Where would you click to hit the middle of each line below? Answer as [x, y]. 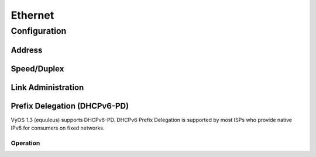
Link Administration [47, 87]
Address [27, 50]
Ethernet [32, 15]
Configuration [39, 31]
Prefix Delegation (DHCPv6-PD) [70, 106]
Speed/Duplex [37, 69]
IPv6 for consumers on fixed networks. [58, 128]
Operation [25, 143]
